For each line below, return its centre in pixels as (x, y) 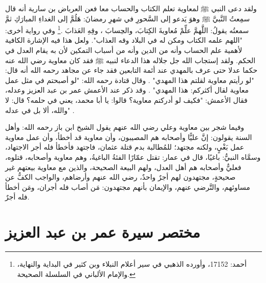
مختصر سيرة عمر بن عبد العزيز (103, 232)
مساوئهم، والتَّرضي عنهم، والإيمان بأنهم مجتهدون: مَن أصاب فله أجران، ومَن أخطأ (128, 187)
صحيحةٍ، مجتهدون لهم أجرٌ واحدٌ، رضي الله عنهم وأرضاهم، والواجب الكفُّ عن (121, 177)
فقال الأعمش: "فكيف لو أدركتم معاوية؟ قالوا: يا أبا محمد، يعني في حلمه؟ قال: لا (126, 100)
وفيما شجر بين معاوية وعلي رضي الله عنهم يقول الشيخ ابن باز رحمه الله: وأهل (125, 127)
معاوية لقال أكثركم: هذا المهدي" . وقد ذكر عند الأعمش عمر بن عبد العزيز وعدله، (127, 90)
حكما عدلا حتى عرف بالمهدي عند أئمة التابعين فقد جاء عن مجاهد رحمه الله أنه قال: (131, 70)
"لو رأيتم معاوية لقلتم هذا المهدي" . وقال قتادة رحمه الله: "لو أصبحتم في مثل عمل (130, 80)
